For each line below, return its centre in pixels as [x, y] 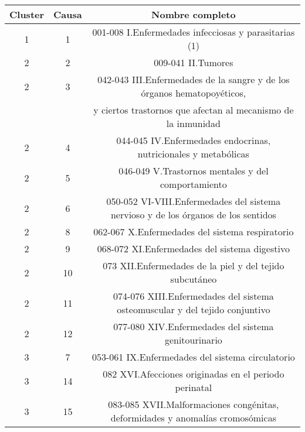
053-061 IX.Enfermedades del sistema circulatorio [193, 357]
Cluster [27, 14]
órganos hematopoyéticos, [194, 93]
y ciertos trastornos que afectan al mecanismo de [194, 110]
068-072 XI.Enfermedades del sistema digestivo [193, 248]
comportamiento [193, 184]
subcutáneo [194, 279]
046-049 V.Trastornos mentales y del [194, 171]
